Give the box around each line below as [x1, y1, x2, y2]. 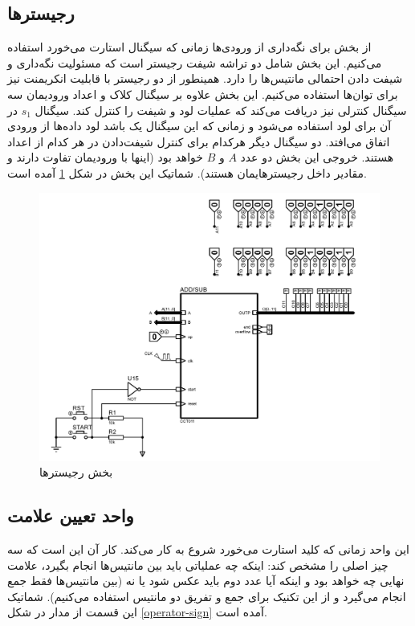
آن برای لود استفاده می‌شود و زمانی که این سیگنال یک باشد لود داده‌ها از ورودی [7, 117, 392, 134]
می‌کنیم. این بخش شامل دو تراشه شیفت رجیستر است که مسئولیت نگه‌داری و [7, 54, 382, 71]
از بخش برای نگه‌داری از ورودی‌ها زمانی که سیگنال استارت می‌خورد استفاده [7, 39, 372, 55]
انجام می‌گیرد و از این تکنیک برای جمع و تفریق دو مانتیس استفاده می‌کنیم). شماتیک [7, 587, 406, 604]
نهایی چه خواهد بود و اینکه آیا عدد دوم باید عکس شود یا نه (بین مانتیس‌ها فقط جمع [7, 572, 405, 589]
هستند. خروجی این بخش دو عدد [240, 149, 394, 166]
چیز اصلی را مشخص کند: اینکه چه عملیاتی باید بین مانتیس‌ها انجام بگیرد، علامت [7, 556, 389, 573]
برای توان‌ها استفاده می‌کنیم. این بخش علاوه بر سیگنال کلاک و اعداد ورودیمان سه [7, 85, 398, 102]
